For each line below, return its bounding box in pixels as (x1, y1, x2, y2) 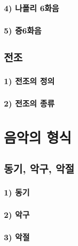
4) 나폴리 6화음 (4, 1, 59, 14)
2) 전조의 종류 (4, 97, 55, 109)
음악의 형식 (4, 127, 72, 147)
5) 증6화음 (4, 24, 42, 36)
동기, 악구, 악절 (4, 160, 75, 176)
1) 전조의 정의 (4, 75, 55, 87)
